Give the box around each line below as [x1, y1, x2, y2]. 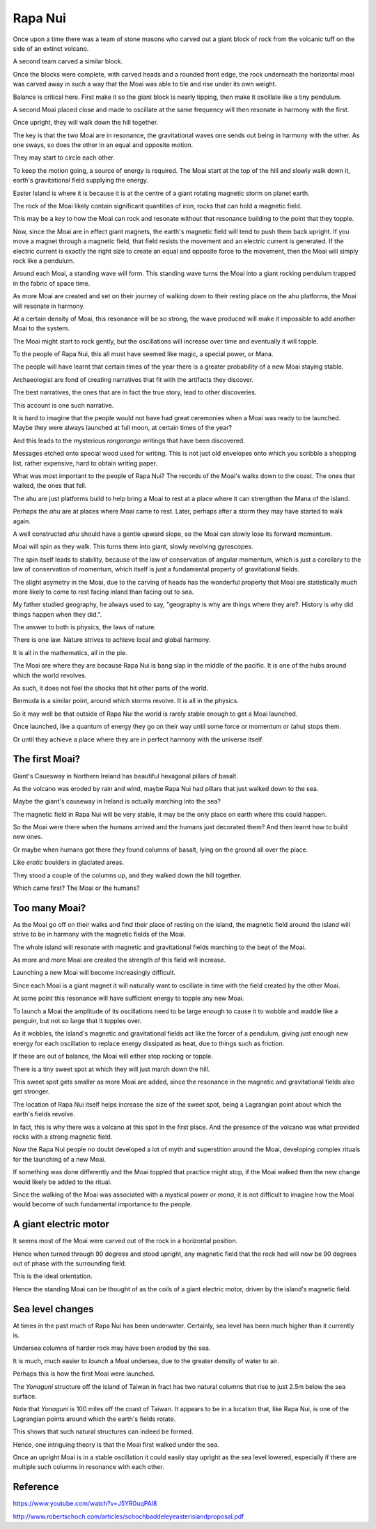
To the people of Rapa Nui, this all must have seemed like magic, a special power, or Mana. [13, 350, 274, 358]
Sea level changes [13, 1303, 94, 1315]
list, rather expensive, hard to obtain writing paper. [13, 459, 158, 467]
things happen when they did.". [13, 610, 102, 618]
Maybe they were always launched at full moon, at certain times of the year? [13, 424, 233, 432]
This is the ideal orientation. [13, 1272, 93, 1280]
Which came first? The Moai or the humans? [13, 884, 140, 892]
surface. [13, 1392, 38, 1401]
